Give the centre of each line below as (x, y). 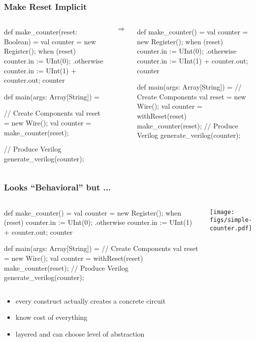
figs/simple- (231, 220)
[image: (222, 212)
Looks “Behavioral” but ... (58, 187)
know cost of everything (51, 317)
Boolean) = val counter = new (50, 41)
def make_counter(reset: (41, 32)
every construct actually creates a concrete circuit (91, 300)
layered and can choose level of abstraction (80, 333)
